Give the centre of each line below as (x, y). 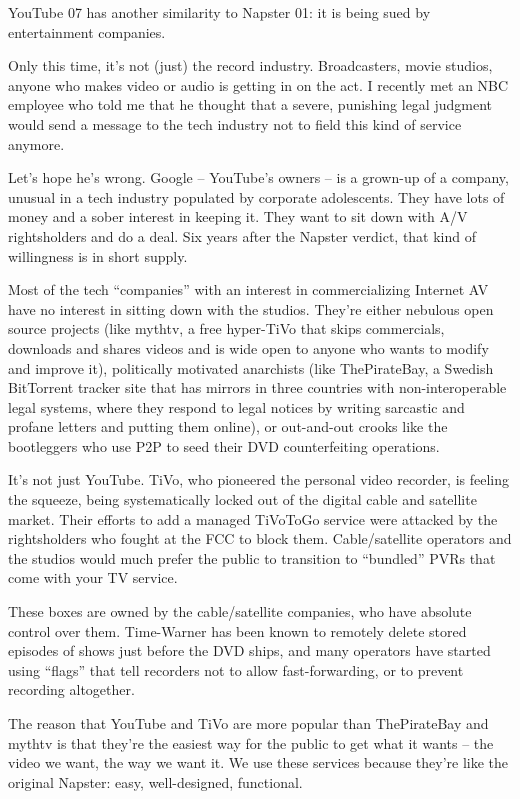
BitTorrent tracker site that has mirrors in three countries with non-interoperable (257, 387)
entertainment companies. (87, 31)
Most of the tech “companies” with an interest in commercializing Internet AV (248, 289)
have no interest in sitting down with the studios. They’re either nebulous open (251, 308)
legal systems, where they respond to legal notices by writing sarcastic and (236, 406)
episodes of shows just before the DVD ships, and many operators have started (249, 650)
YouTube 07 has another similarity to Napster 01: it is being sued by (219, 12)
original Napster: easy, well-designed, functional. (155, 781)
